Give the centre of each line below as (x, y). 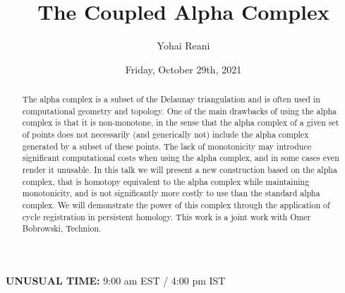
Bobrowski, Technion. (62, 228)
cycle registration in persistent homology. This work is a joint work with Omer (167, 216)
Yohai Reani (183, 46)
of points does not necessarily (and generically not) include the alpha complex (165, 134)
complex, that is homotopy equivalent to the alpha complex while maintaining (166, 181)
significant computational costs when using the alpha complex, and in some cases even (181, 158)
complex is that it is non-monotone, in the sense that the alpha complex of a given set (181, 122)
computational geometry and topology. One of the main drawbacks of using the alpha (179, 110)
